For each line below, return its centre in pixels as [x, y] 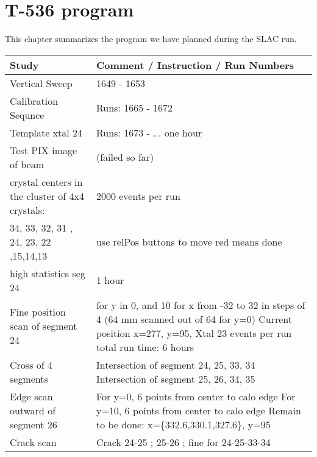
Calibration [34, 101]
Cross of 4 [31, 364]
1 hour [110, 280]
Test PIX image [44, 150]
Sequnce [27, 115]
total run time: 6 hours [145, 347]
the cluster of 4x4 [47, 196]
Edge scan [31, 396]
